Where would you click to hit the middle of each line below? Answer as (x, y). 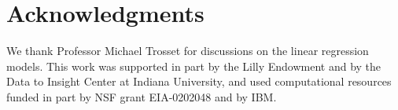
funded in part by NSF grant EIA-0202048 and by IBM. (142, 96)
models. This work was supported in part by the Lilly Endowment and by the (194, 66)
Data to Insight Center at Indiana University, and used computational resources (199, 81)
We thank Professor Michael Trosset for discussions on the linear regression (188, 51)
